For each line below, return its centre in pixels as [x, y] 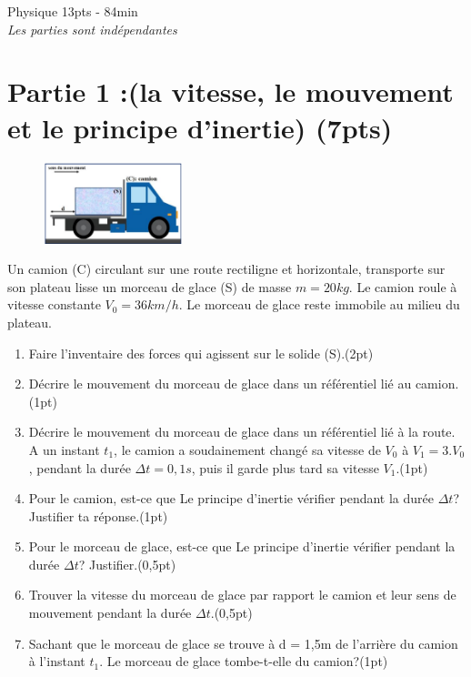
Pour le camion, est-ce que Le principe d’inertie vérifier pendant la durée [231, 498]
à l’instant [57, 661]
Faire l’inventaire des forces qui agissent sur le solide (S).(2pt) [201, 353]
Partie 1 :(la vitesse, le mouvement [230, 91]
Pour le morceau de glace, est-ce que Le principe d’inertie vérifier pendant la [242, 546]
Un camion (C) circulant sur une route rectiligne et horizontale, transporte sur [226, 269]
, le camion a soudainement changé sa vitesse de [247, 449]
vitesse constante [54, 304]
